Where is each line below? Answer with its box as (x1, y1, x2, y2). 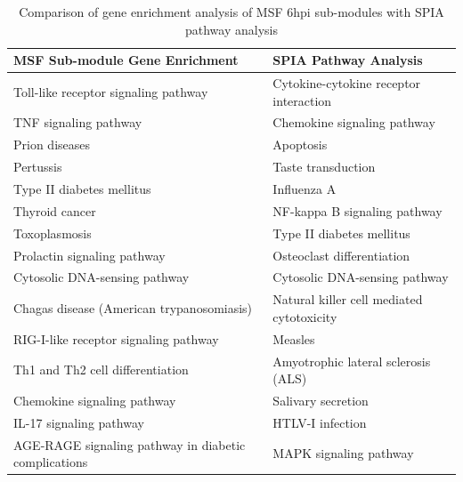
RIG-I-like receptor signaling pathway (13, 329, 219, 348)
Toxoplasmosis (13, 223, 92, 242)
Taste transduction (272, 157, 376, 176)
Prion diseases (13, 135, 91, 154)
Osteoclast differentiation (272, 245, 410, 264)
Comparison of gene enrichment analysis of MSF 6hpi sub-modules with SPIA (19, 3, 444, 20)
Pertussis (13, 157, 62, 176)
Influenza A (272, 180, 337, 197)
